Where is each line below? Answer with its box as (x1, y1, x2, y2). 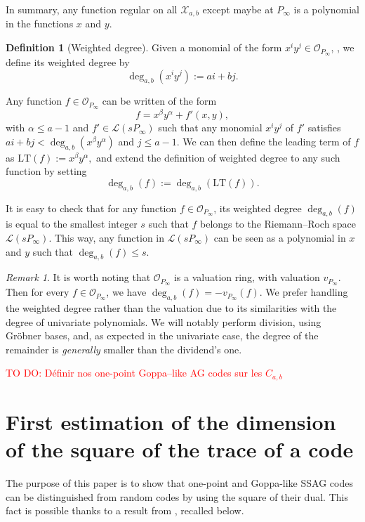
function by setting (6, 164, 87, 178)
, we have (106, 285, 147, 299)
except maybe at (202, 2, 274, 16)
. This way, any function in (48, 230, 165, 244)
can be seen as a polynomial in (213, 230, 346, 244)
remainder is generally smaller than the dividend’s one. (6, 341, 242, 356)
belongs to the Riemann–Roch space (200, 216, 356, 231)
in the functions (6, 16, 74, 31)
